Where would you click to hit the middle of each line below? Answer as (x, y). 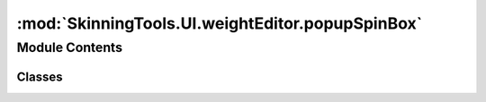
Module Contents (70, 47)
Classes (40, 76)
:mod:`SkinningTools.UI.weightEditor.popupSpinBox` (220, 23)
